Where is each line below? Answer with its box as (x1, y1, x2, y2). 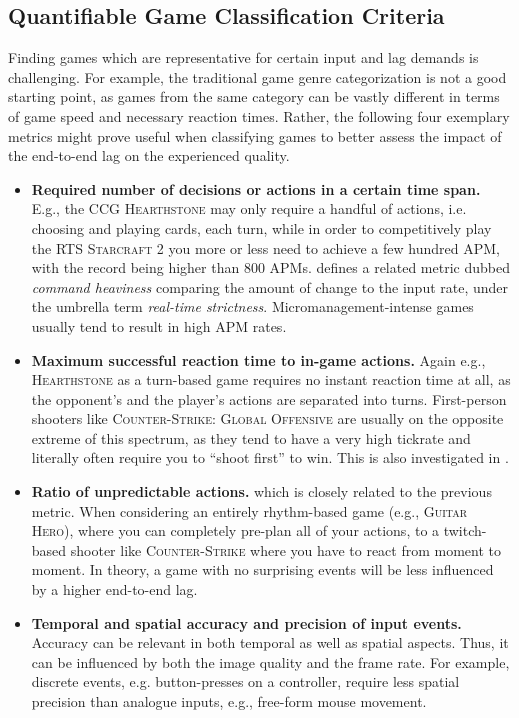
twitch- (443, 520, 487, 541)
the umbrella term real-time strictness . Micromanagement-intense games (31, 296, 474, 317)
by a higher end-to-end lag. (31, 579, 198, 600)
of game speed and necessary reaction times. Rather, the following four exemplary (8, 105, 510, 126)
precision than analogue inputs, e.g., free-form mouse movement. (31, 691, 427, 712)
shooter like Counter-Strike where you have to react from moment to (70, 539, 502, 560)
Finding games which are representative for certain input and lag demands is (8, 47, 479, 68)
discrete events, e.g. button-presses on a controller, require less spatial (31, 671, 460, 692)
